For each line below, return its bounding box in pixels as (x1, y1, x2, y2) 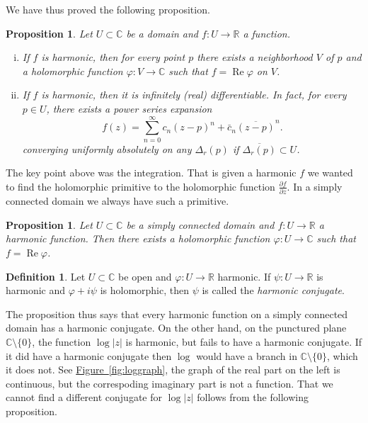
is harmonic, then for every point (41, 50, 185, 64)
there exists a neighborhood (197, 50, 313, 64)
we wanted (307, 165, 353, 180)
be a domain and (126, 26, 199, 40)
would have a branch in (196, 348, 297, 363)
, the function (32, 334, 91, 349)
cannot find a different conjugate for (6, 390, 162, 405)
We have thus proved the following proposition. (6, 2, 210, 16)
